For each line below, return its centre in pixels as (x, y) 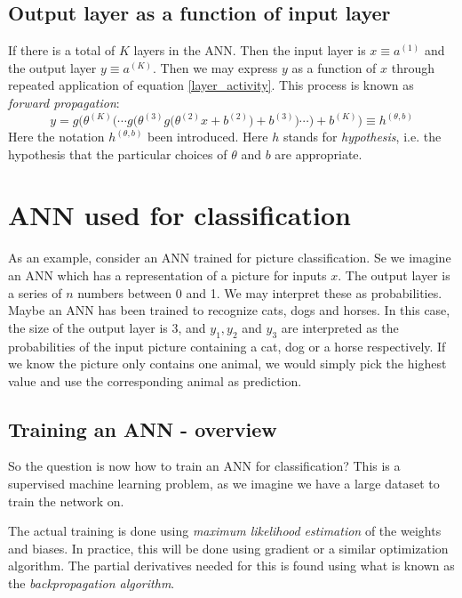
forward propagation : (64, 102)
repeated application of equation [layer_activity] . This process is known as (211, 85)
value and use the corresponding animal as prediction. (155, 380)
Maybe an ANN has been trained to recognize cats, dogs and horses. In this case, (229, 310)
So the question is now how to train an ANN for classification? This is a (204, 466)
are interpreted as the (340, 327)
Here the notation (56, 137)
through (413, 67)
